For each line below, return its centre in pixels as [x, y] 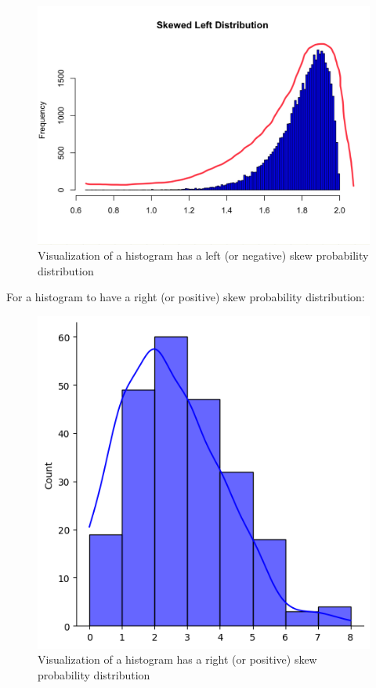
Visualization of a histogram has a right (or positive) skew [177, 659]
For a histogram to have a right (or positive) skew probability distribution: [186, 297]
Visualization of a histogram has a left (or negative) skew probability [203, 255]
